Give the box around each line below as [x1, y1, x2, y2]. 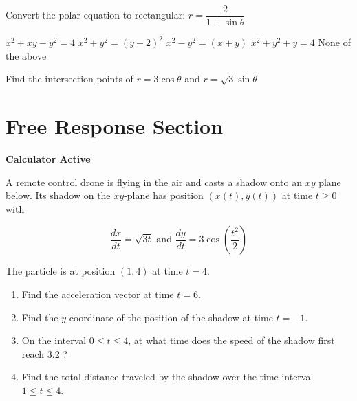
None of [318, 35, 351, 49]
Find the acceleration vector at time [21, 286, 174, 301]
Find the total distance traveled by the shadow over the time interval [21, 369, 314, 384]
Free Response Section [6, 112, 224, 140]
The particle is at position [6, 264, 116, 278]
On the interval [21, 333, 87, 347]
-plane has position [124, 188, 204, 203]
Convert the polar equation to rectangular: [6, 8, 186, 22]
